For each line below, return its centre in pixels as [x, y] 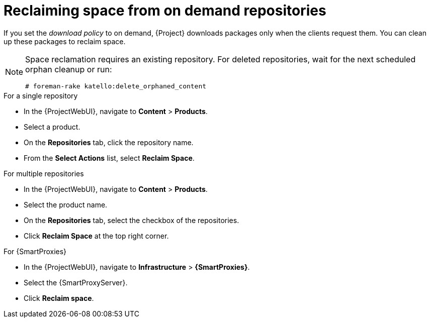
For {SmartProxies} [35, 251]
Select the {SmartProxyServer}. [76, 282]
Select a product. [52, 127]
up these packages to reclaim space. [65, 41]
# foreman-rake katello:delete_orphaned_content [116, 86]
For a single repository [41, 95]
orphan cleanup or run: [69, 69]
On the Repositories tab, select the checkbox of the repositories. [132, 220]
